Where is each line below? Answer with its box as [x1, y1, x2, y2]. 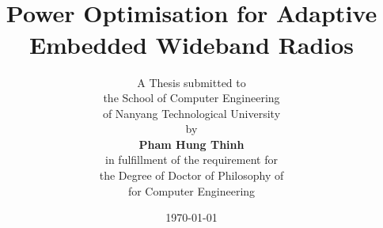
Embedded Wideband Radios [28, 28, 355, 60]
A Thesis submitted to [137, 74, 246, 90]
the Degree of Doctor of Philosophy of [99, 167, 284, 184]
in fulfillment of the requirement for [105, 151, 278, 168]
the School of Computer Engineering [103, 89, 280, 106]
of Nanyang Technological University [102, 104, 281, 121]
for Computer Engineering [127, 182, 256, 199]
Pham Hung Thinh [138, 135, 245, 152]
